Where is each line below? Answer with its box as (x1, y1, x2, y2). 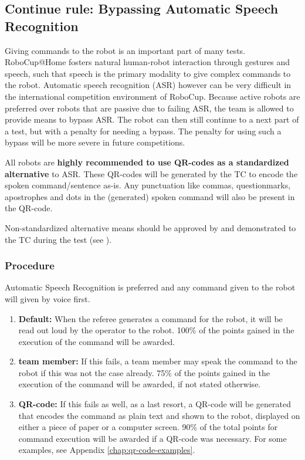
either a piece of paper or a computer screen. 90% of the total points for (18, 421, 278, 433)
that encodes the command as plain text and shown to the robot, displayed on (18, 409, 300, 421)
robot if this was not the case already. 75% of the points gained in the (18, 366, 270, 378)
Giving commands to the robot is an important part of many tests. (5, 44, 246, 56)
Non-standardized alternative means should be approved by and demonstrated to (5, 221, 296, 234)
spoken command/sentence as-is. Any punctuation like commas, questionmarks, (5, 179, 291, 191)
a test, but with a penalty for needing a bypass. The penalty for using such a (5, 124, 282, 137)
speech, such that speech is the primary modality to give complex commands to (5, 67, 291, 79)
